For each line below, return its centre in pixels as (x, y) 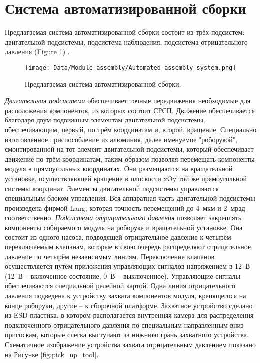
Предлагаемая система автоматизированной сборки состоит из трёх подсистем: (125, 32)
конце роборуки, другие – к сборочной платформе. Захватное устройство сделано (129, 305)
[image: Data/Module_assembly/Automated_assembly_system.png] (130, 67)
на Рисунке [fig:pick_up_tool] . (52, 354)
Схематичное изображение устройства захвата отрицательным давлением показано (130, 344)
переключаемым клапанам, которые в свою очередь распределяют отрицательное (128, 247)
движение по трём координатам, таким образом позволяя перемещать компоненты (130, 159)
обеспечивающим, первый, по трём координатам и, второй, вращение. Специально (131, 129)
